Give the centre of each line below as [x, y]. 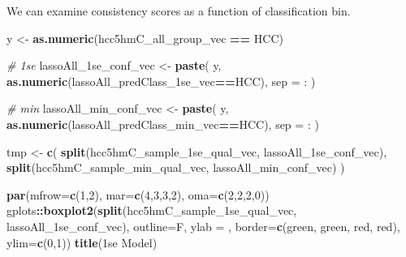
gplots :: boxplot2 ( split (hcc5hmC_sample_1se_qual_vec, [152, 210]
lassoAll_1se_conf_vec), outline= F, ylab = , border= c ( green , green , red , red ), [203, 226]
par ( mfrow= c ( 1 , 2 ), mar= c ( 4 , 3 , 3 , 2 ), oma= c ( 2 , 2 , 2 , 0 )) [138, 194]
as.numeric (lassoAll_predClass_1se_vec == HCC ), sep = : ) [161, 81]
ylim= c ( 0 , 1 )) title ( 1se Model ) [82, 242]
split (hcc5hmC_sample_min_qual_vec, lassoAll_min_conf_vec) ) [176, 167]
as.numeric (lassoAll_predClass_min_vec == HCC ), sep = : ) [163, 124]
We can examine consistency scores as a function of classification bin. [179, 11]
